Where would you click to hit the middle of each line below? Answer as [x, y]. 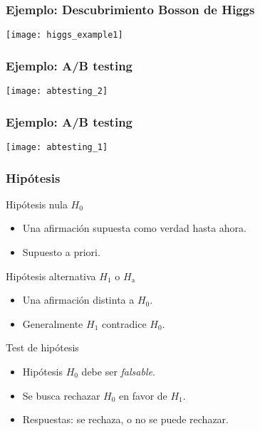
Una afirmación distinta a [78, 300]
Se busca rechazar [61, 395]
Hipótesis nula [37, 204]
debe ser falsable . [118, 371]
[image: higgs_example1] [64, 35]
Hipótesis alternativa [51, 276]
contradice [124, 323]
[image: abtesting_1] [57, 147]
